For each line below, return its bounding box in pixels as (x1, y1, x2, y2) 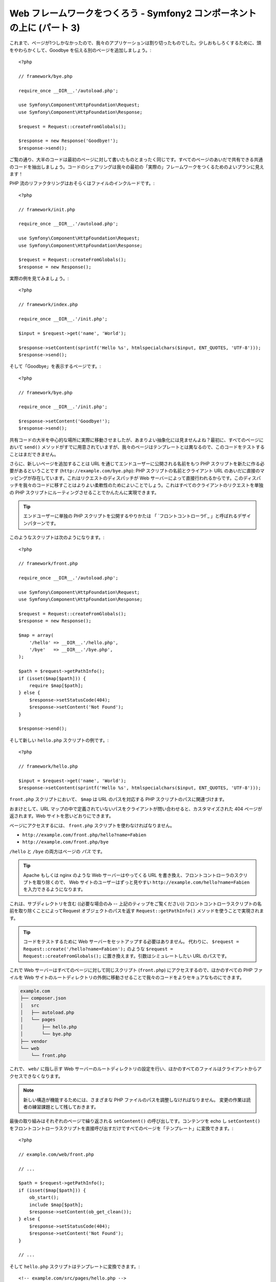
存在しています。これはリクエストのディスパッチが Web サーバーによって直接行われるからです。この (31, 475, 244, 481)
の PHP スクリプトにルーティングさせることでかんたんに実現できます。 (9, 489, 159, 495)
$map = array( (18, 632, 54, 638)
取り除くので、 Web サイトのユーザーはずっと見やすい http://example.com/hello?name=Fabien (36, 879, 250, 885)
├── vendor (20, 1038, 48, 1044)
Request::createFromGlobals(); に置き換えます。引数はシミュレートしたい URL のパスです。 (23, 953, 229, 959)
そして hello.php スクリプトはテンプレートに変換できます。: (9, 1263, 140, 1269)
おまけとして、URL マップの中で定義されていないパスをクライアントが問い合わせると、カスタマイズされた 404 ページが (9, 806, 263, 812)
